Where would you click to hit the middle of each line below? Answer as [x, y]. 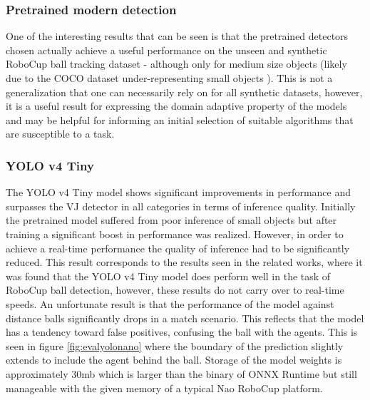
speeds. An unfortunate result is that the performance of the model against [170, 303]
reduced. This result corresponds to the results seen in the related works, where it [184, 262]
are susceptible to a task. [60, 134]
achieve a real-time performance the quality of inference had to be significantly [178, 248]
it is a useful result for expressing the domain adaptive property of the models [176, 106]
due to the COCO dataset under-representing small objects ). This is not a [169, 78]
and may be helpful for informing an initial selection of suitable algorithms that [180, 119]
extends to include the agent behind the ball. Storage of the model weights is [174, 360]
